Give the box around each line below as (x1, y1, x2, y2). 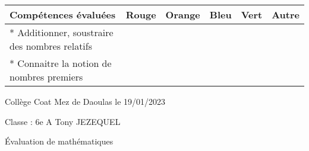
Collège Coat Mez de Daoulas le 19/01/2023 (5, 95, 166, 107)
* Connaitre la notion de (10, 56, 112, 70)
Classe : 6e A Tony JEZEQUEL (5, 115, 121, 127)
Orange (165, 8, 200, 21)
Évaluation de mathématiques (5, 135, 113, 147)
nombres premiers (10, 70, 83, 83)
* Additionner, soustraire (10, 25, 113, 39)
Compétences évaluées (10, 8, 116, 21)
